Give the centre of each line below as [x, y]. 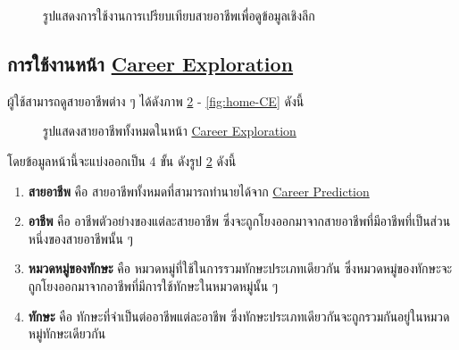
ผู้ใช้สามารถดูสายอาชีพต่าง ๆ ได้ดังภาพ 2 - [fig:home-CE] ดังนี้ [156, 100]
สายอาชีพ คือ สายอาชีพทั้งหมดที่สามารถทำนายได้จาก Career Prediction [199, 191]
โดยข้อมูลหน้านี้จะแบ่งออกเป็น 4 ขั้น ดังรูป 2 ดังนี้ [122, 160]
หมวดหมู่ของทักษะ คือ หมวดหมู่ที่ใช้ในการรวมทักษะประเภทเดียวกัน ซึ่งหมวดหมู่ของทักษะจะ [240, 268]
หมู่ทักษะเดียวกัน [67, 333]
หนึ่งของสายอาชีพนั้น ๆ [80, 238]
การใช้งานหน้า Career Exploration [150, 63]
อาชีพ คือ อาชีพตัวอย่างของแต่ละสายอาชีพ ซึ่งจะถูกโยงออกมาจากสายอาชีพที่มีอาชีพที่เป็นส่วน [239, 221]
